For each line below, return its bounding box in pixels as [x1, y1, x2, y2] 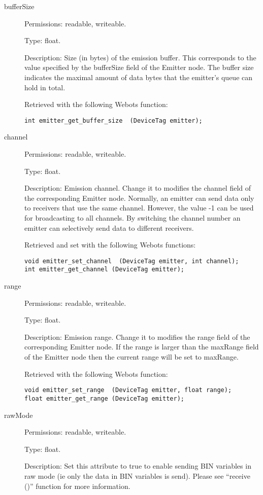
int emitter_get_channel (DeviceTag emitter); [24, 266, 184, 273]
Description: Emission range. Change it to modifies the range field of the [24, 331, 250, 342]
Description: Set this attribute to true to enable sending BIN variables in [24, 461, 251, 471]
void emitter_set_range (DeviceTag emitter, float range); [24, 386, 232, 394]
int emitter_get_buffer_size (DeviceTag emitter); [24, 117, 203, 124]
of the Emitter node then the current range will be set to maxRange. [24, 351, 239, 362]
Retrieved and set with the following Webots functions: [24, 239, 196, 250]
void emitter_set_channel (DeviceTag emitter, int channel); [24, 257, 239, 265]
